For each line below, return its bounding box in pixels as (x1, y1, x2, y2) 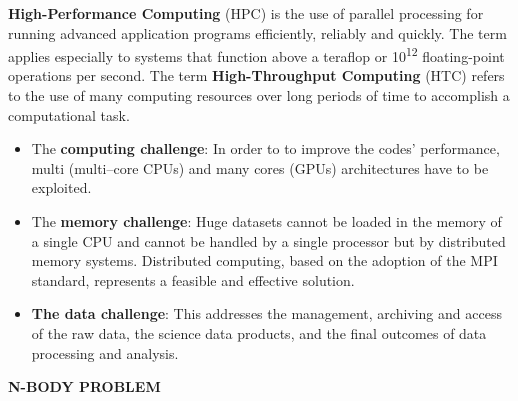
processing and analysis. (31, 342, 179, 363)
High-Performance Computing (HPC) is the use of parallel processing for (8, 3, 484, 23)
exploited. (31, 177, 92, 198)
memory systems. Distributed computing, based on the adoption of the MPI (31, 250, 498, 271)
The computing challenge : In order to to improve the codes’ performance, (31, 138, 500, 159)
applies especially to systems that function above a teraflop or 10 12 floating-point (8, 43, 505, 66)
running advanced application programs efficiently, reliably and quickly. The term (8, 22, 507, 43)
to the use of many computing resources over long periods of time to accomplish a (8, 85, 510, 106)
